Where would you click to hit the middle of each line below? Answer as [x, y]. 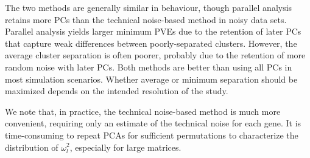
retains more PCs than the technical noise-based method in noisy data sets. [146, 19]
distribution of [32, 147]
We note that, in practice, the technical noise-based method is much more [143, 111]
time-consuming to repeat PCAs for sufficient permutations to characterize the [152, 135]
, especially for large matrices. [125, 147]
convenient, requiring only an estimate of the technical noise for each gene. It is [153, 123]
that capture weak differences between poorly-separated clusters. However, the [151, 43]
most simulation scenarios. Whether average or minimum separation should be [151, 79]
